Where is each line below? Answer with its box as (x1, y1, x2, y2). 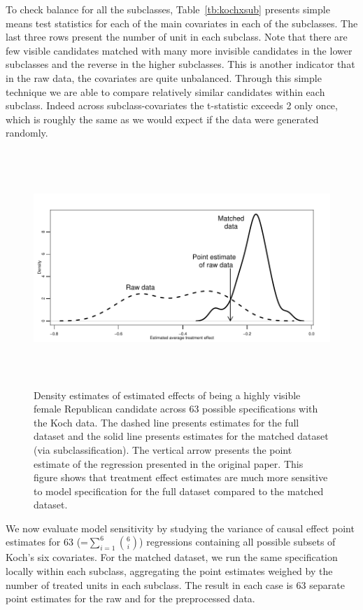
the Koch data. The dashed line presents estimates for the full (34, 415, 299, 429)
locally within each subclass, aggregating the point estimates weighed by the (6, 564, 333, 578)
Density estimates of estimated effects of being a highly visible (34, 387, 301, 402)
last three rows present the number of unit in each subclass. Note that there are (6, 29, 348, 44)
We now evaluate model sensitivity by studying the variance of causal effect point (6, 520, 355, 535)
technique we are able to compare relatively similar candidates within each (6, 84, 325, 99)
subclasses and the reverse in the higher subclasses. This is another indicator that (6, 57, 355, 71)
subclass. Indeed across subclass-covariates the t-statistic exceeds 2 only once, (6, 98, 338, 113)
